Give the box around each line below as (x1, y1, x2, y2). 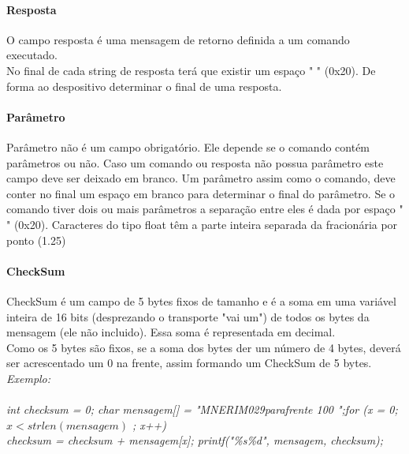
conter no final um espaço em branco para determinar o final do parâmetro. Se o (6, 185, 396, 201)
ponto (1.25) (6, 231, 66, 248)
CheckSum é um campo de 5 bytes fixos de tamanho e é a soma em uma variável (6, 292, 396, 309)
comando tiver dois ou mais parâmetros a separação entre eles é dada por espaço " (6, 201, 403, 217)
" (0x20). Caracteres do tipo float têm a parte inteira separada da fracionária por (6, 216, 398, 232)
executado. (6, 47, 58, 63)
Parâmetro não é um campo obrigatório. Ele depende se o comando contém (6, 138, 370, 155)
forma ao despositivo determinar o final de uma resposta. (6, 77, 282, 94)
